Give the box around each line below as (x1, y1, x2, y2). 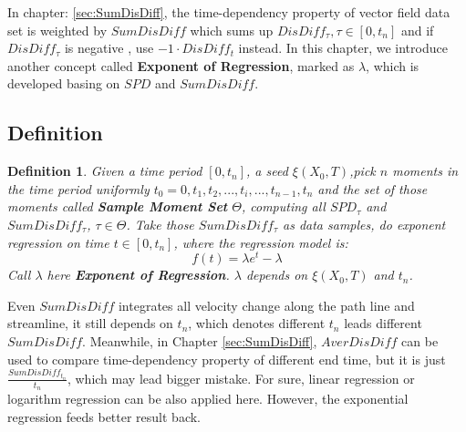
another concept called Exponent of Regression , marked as (7, 56, 355, 75)
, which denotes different (188, 314, 326, 333)
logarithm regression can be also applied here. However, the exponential (7, 389, 409, 408)
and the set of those (317, 179, 428, 198)
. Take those (126, 214, 194, 233)
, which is (366, 56, 419, 75)
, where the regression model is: (173, 232, 348, 252)
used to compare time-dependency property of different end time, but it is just (7, 349, 446, 368)
